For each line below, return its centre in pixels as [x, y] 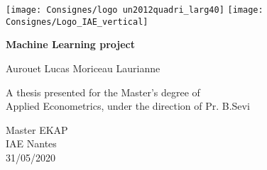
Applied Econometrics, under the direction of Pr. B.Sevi [128, 106]
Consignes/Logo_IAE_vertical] [77, 22]
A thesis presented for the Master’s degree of [103, 92]
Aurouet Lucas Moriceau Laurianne [83, 68]
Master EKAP [37, 129]
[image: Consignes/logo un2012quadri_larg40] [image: [135, 10]
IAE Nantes [31, 143]
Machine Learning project [70, 44]
